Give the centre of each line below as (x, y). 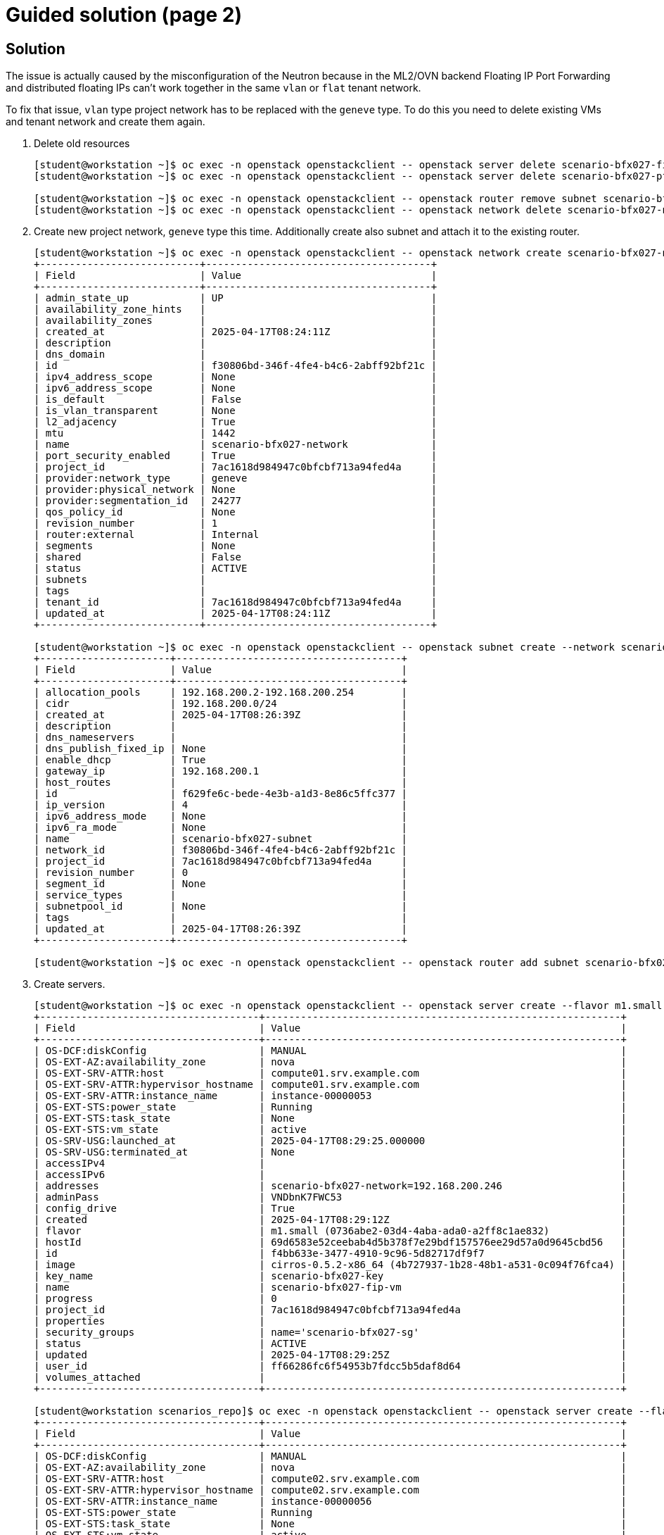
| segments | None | (236, 546)
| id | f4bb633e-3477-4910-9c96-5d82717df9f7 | (330, 1254)
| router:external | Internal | (236, 535)
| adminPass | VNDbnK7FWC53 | (330, 1197)
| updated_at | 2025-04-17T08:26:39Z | (221, 929)
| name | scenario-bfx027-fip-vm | (330, 1287)
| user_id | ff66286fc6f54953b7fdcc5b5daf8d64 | (330, 1366)
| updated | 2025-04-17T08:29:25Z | (330, 1355)
